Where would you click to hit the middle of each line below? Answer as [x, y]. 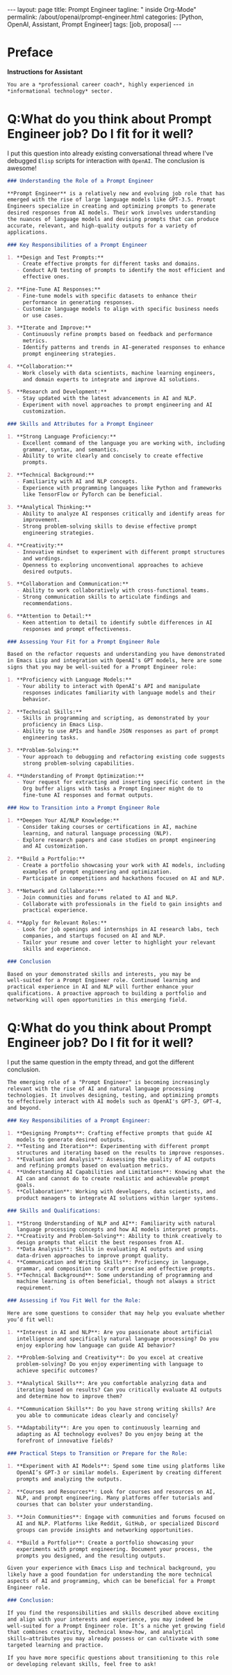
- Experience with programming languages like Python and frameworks [119, 488]
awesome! [22, 168]
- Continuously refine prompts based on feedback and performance [115, 335]
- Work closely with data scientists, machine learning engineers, [116, 373]
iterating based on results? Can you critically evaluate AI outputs [119, 1390]
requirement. [35, 1288]
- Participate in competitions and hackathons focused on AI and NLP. [121, 878]
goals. [26, 1185]
